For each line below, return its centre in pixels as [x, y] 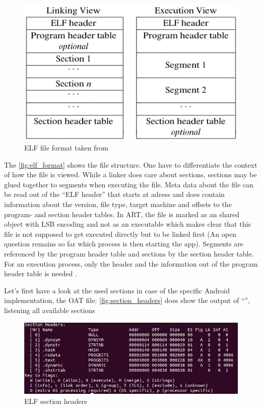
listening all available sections [50, 310]
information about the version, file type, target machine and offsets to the [118, 204]
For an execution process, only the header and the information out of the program [131, 263]
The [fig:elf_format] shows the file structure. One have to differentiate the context [131, 164]
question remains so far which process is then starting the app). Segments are [124, 244]
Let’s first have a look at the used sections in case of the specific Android [117, 290]
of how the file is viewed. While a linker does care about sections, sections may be [130, 174]
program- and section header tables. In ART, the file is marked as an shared [122, 214]
